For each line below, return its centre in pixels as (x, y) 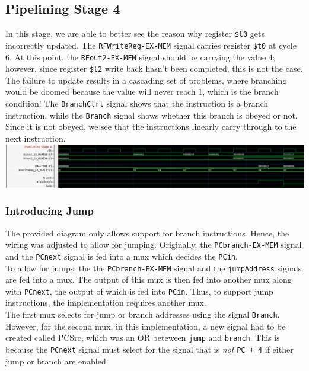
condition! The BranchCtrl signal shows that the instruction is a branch (137, 103)
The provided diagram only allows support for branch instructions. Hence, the (147, 233)
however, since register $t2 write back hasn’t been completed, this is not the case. (154, 68)
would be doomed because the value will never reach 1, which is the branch (142, 92)
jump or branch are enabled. (57, 361)
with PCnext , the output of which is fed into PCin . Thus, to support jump (139, 291)
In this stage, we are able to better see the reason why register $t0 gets (135, 33)
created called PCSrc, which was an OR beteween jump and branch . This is (143, 338)
